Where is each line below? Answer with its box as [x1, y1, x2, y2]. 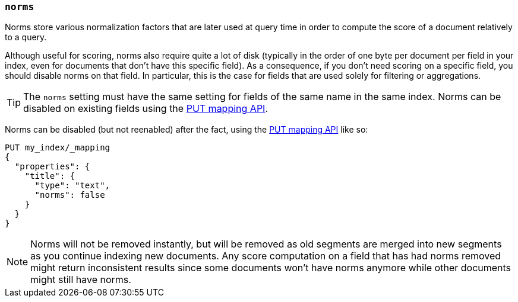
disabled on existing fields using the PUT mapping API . [23, 102, 269, 115]
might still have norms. [30, 274, 131, 286]
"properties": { [14, 162, 90, 172]
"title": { [24, 171, 75, 181]
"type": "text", [34, 181, 110, 191]
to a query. [5, 32, 47, 43]
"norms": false [34, 190, 105, 200]
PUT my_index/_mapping [5, 143, 110, 153]
